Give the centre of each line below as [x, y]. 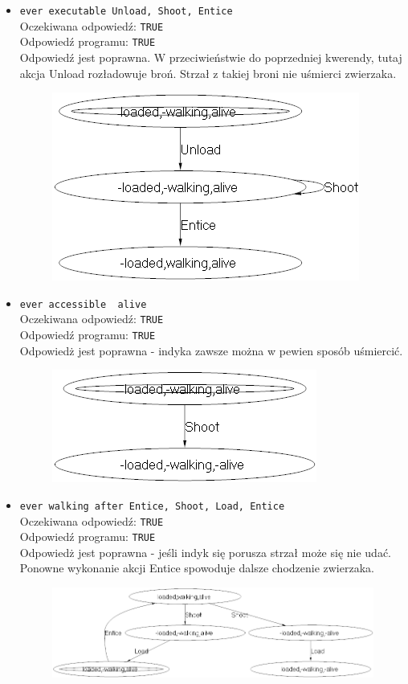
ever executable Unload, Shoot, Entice [126, 11]
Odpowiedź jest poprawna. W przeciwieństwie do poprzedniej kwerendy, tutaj [211, 57]
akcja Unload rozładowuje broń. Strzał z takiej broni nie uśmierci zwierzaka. [208, 73]
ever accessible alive [83, 304]
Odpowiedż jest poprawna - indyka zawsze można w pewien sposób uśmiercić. [211, 350]
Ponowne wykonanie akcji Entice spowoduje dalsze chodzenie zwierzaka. [197, 568]
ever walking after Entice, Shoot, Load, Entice [152, 506]
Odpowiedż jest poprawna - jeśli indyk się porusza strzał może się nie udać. [205, 552]
